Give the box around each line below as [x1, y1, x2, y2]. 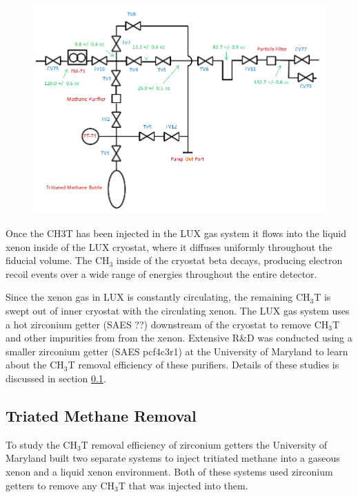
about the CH [6, 357, 64, 372]
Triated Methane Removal [6, 404, 197, 426]
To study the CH [6, 437, 77, 451]
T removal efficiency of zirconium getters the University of [81, 437, 328, 451]
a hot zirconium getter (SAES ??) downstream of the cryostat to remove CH [6, 317, 329, 331]
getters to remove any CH [6, 478, 115, 492]
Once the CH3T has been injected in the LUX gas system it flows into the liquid [6, 226, 347, 241]
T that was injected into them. [118, 478, 248, 492]
